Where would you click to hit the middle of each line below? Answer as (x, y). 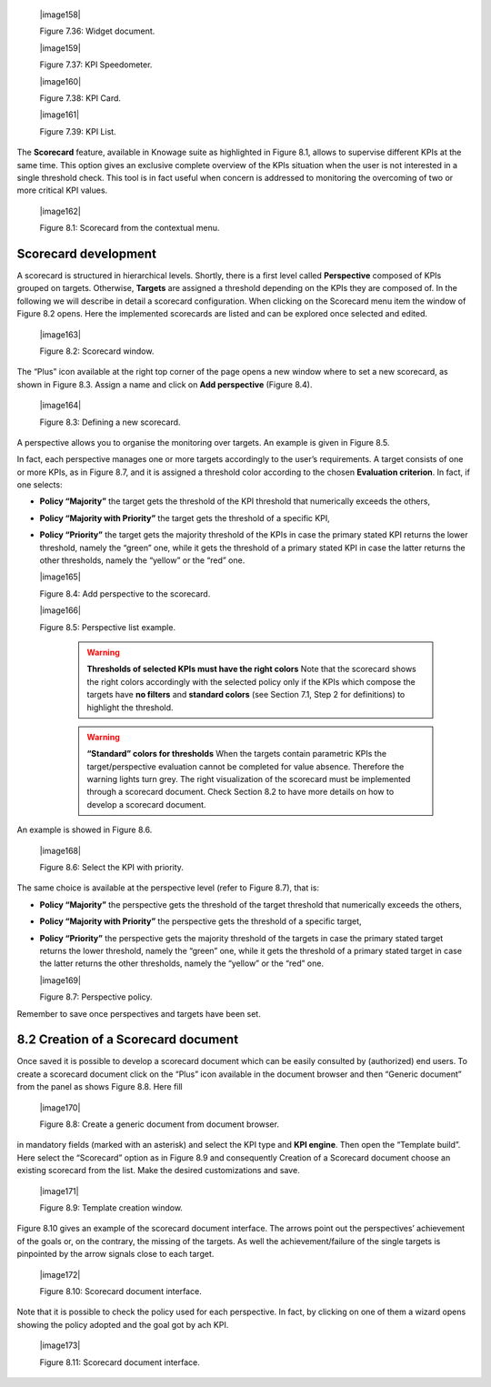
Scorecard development (86, 253)
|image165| (60, 577)
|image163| (60, 334)
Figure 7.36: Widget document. (97, 31)
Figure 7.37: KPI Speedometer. (96, 65)
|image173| (60, 1345)
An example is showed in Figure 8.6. (85, 830)
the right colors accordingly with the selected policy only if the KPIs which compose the (251, 681)
